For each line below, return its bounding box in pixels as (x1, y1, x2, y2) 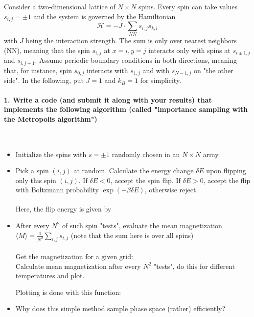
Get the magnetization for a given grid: (15, 251, 133, 262)
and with (142, 65, 170, 75)
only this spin (15, 175, 56, 185)
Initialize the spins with (15, 149, 87, 159)
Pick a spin (15, 165, 49, 176)
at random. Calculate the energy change (73, 165, 194, 176)
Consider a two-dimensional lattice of (4, 1, 115, 11)
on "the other (194, 65, 233, 75)
